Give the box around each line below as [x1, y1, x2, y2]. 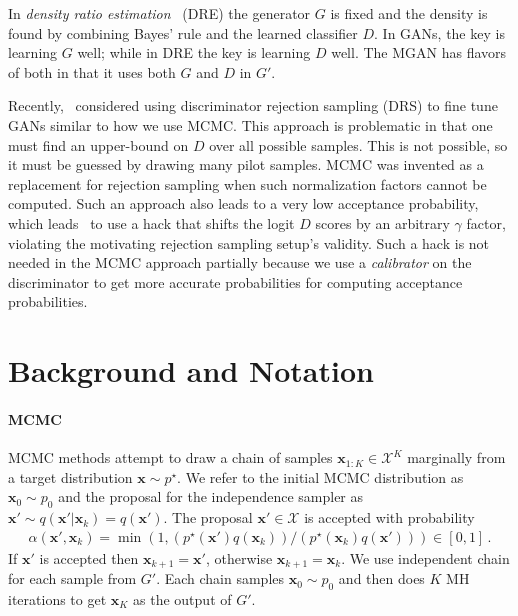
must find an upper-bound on [8, 134, 189, 155]
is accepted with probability [304, 507, 475, 528]
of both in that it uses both [8, 61, 176, 82]
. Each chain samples [156, 568, 285, 589]
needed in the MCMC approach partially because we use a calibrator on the [8, 252, 472, 273]
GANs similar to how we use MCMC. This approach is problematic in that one [8, 114, 493, 135]
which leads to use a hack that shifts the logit [8, 212, 295, 233]
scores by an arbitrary [315, 212, 450, 233]
